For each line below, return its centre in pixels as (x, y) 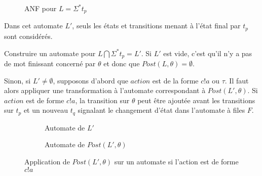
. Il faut (237, 80)
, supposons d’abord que (90, 80)
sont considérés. (28, 36)
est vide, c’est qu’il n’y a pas (208, 53)
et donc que (122, 63)
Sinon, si (17, 80)
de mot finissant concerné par (50, 63)
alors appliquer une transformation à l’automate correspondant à (105, 90)
